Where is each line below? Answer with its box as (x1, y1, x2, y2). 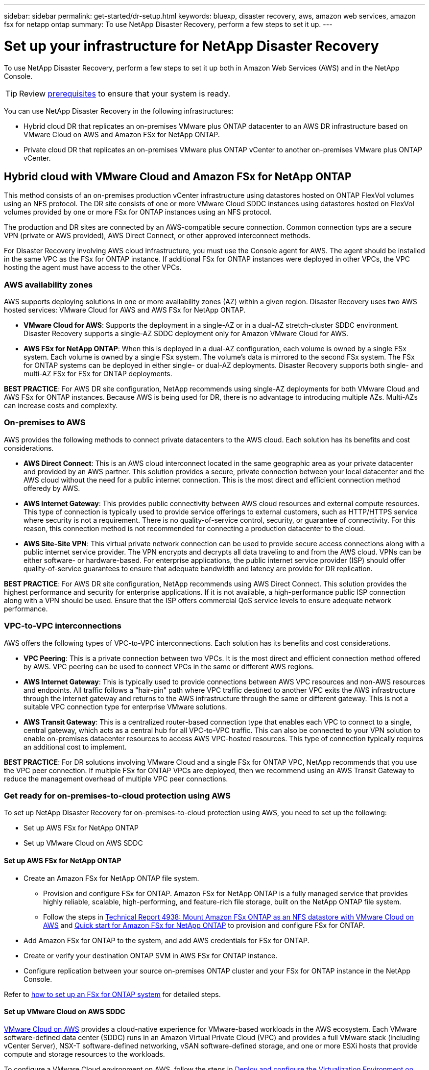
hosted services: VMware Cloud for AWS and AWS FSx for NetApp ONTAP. (4, 306, 246, 315)
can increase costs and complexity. (4, 401, 118, 410)
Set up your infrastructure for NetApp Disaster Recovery (4, 37, 379, 54)
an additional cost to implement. (24, 742, 127, 751)
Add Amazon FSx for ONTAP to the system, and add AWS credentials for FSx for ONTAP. (24, 936, 310, 945)
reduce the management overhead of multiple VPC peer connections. (4, 774, 228, 783)
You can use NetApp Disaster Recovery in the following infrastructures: (4, 106, 234, 115)
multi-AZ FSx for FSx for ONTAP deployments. (24, 369, 172, 378)
